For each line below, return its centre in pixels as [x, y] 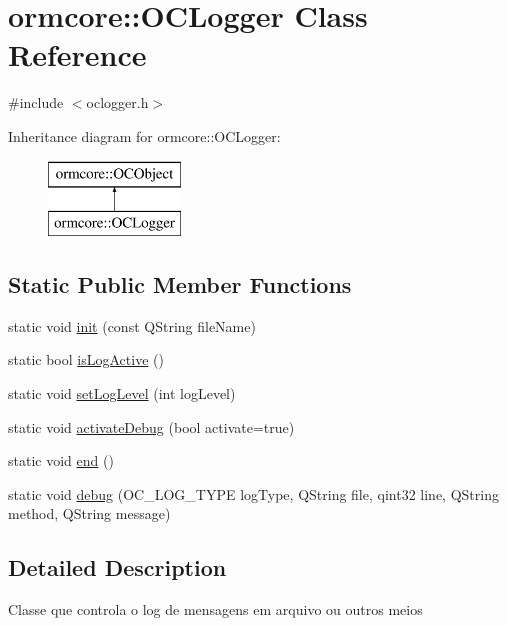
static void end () [61, 460]
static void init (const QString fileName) [132, 325]
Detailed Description [117, 567]
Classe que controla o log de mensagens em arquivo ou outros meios [215, 609]
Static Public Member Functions [180, 284]
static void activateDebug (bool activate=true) [151, 426]
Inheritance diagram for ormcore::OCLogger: [144, 135]
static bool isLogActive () [86, 359]
